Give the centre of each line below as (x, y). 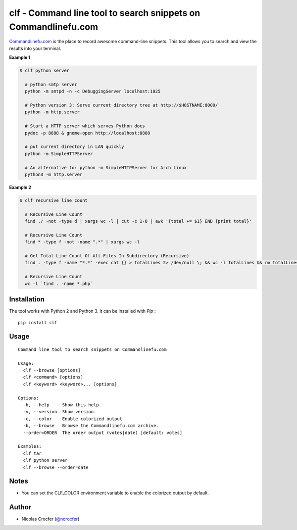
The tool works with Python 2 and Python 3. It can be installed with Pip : (82, 311)
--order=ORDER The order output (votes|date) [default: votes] (103, 433)
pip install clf (38, 322)
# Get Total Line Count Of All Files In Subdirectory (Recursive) (107, 256)
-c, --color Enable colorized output (73, 419)
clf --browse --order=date (56, 467)
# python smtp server (51, 84)
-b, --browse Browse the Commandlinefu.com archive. (91, 426)
